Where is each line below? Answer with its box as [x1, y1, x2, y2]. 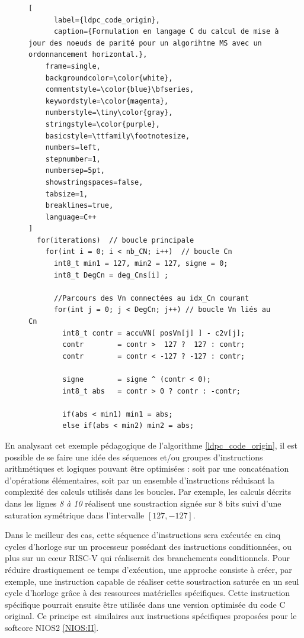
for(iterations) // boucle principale [37, 236, 194, 244]
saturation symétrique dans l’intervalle [5, 508, 145, 521]
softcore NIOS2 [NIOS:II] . [5, 621, 99, 633]
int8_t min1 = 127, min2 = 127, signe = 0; [53, 259, 228, 268]
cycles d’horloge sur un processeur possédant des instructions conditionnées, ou [5, 540, 292, 552]
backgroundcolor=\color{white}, [45, 73, 173, 82]
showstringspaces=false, [45, 178, 143, 186]
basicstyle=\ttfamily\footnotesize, [45, 131, 190, 140]
